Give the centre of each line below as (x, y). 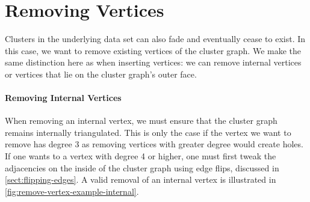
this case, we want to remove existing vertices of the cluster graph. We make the (153, 50)
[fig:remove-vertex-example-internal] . (72, 191)
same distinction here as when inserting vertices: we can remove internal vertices (153, 62)
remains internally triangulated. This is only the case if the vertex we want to (148, 132)
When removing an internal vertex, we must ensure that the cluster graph (141, 121)
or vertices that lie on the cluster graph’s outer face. (101, 74)
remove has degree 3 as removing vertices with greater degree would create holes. (154, 144)
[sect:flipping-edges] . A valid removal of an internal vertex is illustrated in (141, 179)
